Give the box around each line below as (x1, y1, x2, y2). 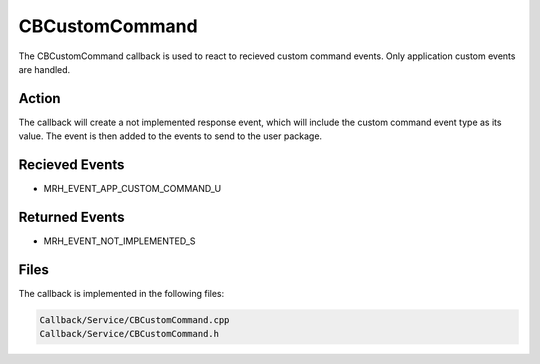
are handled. (18, 63, 71, 75)
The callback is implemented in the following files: (18, 287, 225, 299)
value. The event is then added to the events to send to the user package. (18, 130, 323, 142)
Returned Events (18, 208, 125, 225)
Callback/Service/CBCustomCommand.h (39, 328, 220, 340)
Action (18, 90, 61, 107)
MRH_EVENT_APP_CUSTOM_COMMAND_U (43, 183, 222, 195)
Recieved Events (18, 156, 125, 174)
